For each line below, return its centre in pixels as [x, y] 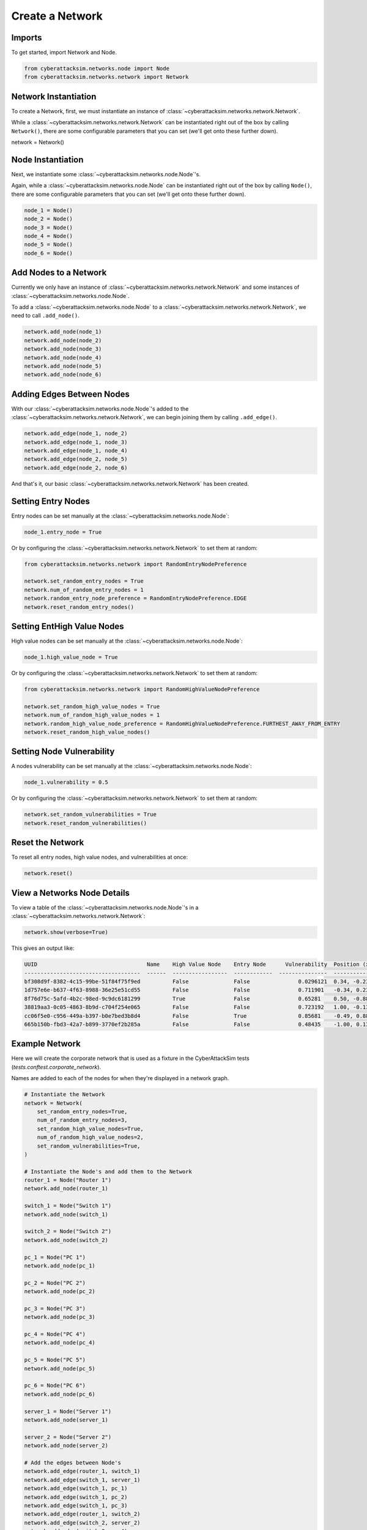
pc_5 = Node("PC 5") [55, 1360]
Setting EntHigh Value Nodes [68, 626]
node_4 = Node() [49, 236]
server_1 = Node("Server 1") [68, 1411]
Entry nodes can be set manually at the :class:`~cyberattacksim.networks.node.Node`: [120, 516]
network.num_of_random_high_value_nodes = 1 [92, 715]
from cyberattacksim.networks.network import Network [106, 77]
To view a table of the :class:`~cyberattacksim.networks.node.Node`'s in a [105, 907]
